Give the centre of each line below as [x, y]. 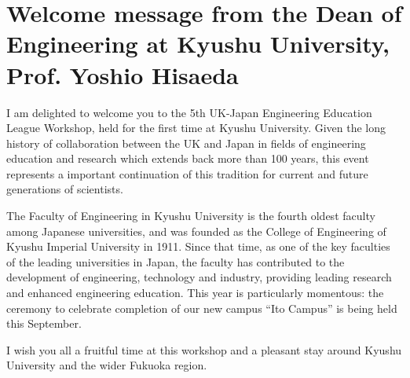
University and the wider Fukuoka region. [107, 365]
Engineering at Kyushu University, [198, 44]
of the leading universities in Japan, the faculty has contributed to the [176, 261]
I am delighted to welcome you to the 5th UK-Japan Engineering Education [189, 112]
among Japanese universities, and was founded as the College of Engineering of [196, 231]
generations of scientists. [65, 189]
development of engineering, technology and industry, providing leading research [199, 277]
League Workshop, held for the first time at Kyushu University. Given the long [196, 128]
